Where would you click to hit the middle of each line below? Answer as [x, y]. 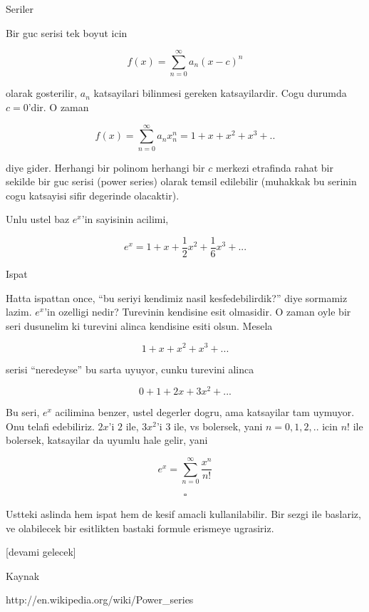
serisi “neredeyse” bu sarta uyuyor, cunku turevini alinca [130, 369]
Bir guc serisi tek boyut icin [67, 32]
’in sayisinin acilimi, [125, 219]
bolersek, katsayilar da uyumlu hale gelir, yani [107, 440]
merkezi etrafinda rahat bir [274, 167]
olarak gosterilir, [42, 93]
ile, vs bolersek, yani [218, 426]
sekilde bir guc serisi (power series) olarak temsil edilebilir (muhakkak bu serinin [181, 181]
